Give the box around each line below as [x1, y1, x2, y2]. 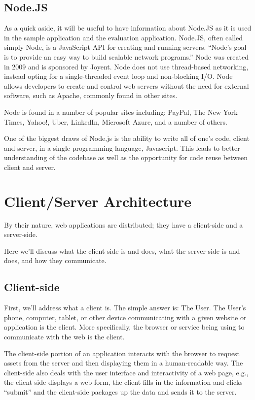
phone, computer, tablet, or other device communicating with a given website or [4, 312, 247, 322]
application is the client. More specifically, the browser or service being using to [4, 322, 245, 332]
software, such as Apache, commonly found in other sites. [4, 90, 178, 100]
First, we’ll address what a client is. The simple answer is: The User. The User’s [4, 302, 246, 313]
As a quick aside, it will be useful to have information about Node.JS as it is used [4, 23, 252, 33]
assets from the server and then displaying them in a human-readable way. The [4, 358, 243, 368]
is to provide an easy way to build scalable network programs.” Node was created [4, 51, 249, 62]
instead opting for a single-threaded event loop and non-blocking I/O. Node [4, 71, 233, 81]
